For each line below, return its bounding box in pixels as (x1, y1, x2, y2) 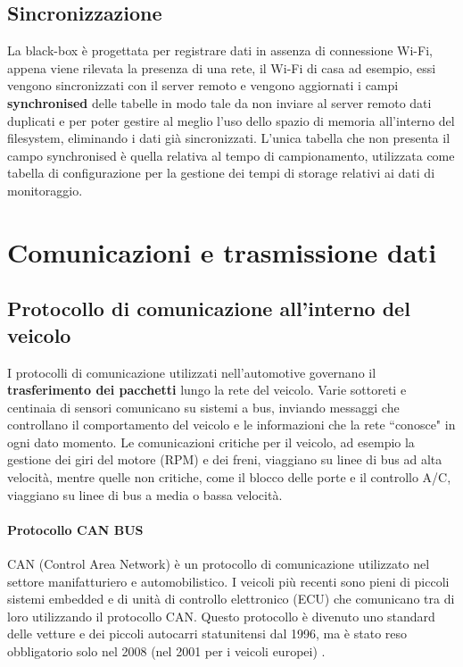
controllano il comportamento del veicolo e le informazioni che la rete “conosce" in (7, 415, 456, 434)
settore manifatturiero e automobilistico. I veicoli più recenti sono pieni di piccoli (7, 571, 450, 590)
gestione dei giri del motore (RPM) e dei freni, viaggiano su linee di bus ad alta (7, 450, 442, 469)
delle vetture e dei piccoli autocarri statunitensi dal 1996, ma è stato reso (7, 624, 408, 643)
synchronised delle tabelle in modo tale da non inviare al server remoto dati (7, 93, 432, 112)
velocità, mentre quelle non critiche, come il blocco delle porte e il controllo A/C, (7, 468, 451, 487)
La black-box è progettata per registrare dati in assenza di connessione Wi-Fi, (7, 41, 433, 60)
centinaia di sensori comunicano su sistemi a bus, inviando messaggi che (7, 397, 400, 416)
